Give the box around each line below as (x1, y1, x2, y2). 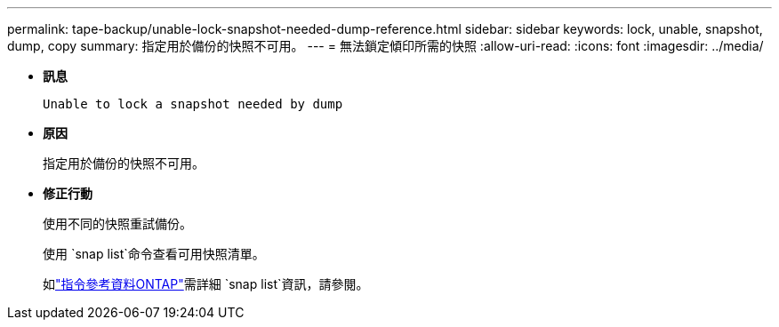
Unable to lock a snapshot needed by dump (43, 97, 343, 111)
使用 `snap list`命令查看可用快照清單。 (43, 246, 265, 261)
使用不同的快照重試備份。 (43, 216, 192, 231)
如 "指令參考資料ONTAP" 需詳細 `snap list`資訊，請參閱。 (43, 276, 369, 291)
